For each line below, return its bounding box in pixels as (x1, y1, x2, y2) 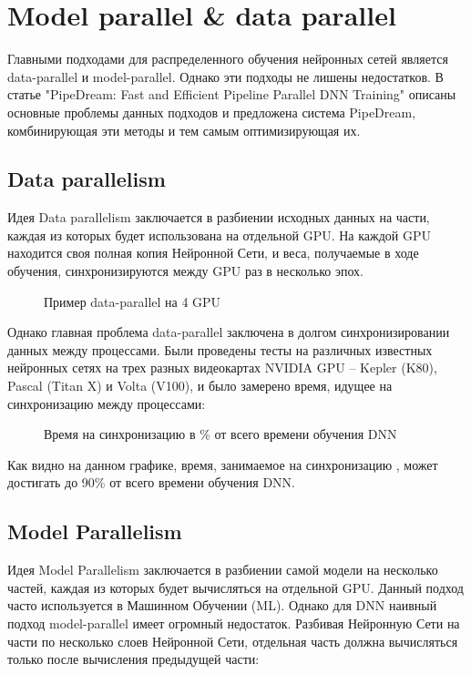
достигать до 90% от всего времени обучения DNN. (7, 473, 296, 492)
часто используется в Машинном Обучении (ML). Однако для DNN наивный (7, 596, 437, 615)
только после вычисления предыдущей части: (7, 649, 260, 669)
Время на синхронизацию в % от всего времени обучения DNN (44, 424, 397, 444)
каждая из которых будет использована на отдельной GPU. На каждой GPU (7, 225, 431, 244)
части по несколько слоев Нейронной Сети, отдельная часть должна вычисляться (7, 631, 458, 650)
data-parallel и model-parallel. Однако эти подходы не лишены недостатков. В (7, 66, 444, 86)
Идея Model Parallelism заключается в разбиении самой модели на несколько (7, 560, 438, 579)
